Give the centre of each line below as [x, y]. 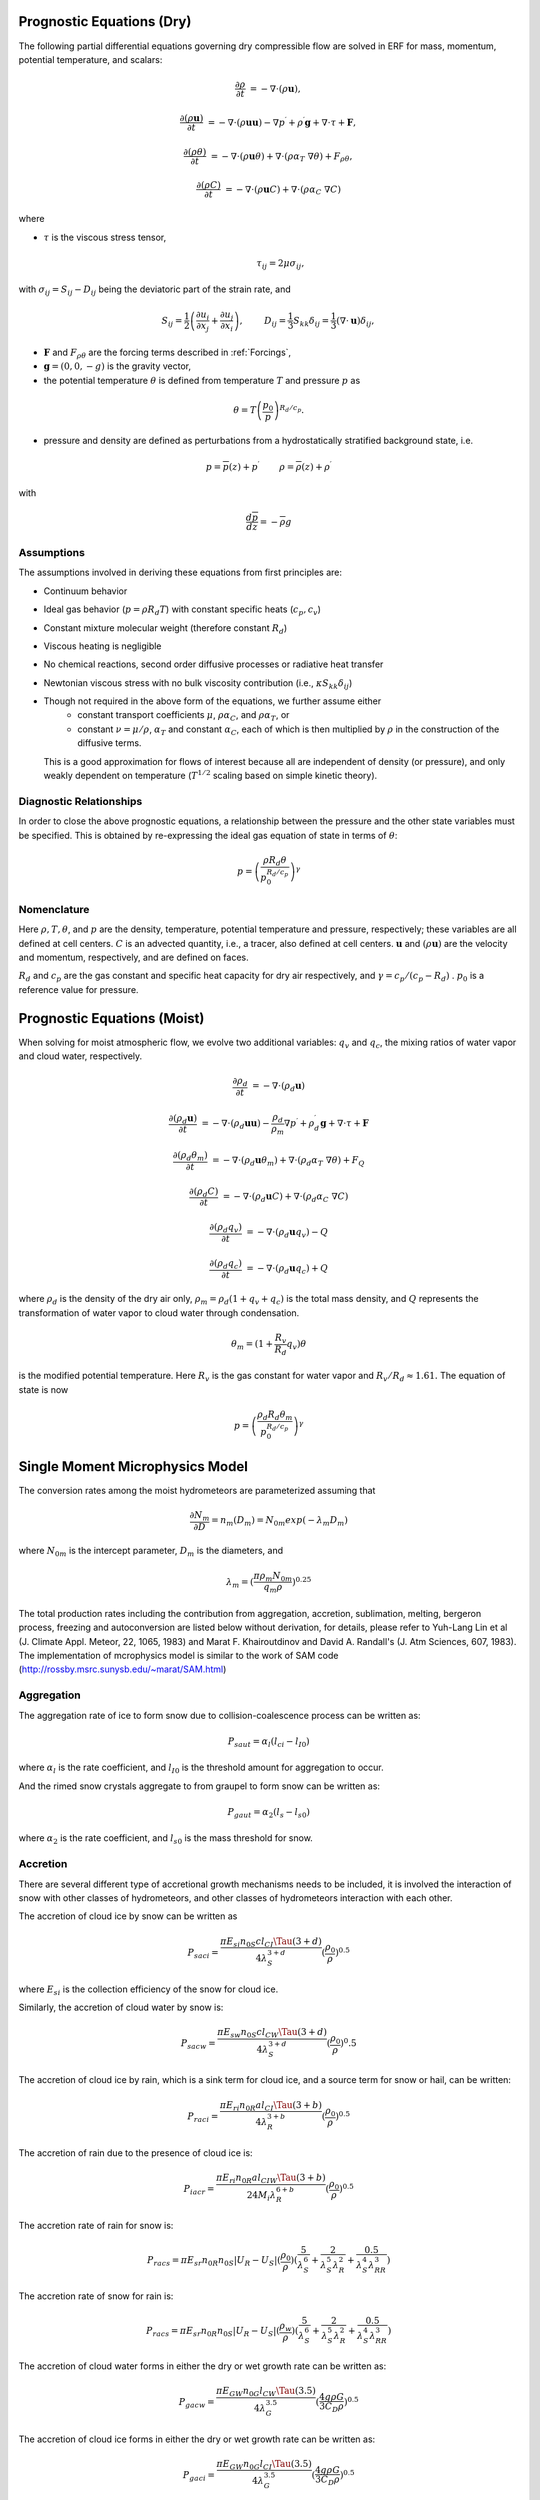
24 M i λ [261, 2196]
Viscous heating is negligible [102, 646]
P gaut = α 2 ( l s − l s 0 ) [268, 1813]
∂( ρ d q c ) [225, 1264]
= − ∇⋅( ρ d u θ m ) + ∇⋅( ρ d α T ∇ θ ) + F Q [288, 1162]
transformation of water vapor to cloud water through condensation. [159, 1312]
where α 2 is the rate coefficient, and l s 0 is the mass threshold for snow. [166, 1839]
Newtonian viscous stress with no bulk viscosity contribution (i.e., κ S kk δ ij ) [198, 683]
